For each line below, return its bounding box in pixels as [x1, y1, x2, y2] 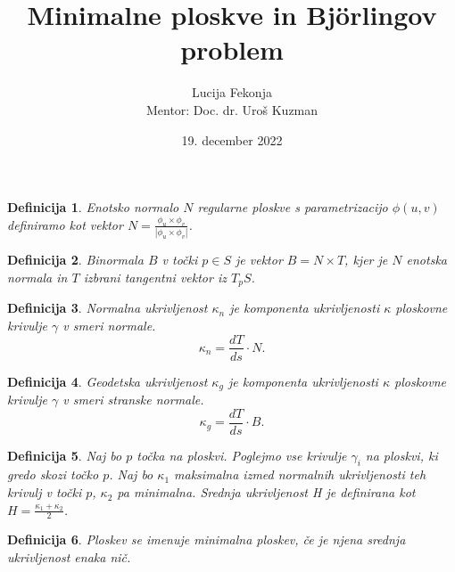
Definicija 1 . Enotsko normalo [7, 198, 179, 217]
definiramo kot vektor [7, 215, 123, 233]
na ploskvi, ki [365, 445, 438, 464]
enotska [406, 250, 447, 269]
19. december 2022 [181, 130, 283, 149]
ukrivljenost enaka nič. [7, 548, 131, 567]
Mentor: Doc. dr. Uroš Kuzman [145, 100, 318, 118]
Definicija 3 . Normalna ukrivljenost [7, 298, 208, 317]
